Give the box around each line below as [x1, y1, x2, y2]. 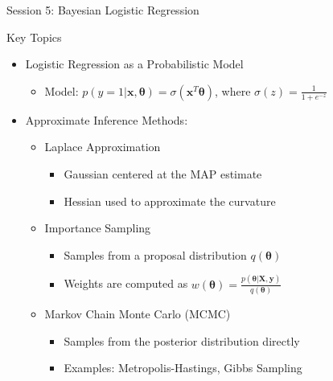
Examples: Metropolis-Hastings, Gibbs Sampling [64, 359, 302, 376]
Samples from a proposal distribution [64, 246, 247, 263]
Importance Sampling [44, 219, 151, 236]
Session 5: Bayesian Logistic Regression [6, 2, 199, 18]
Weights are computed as [64, 275, 188, 292]
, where [215, 82, 251, 99]
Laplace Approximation [44, 138, 161, 155]
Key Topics [6, 28, 62, 45]
